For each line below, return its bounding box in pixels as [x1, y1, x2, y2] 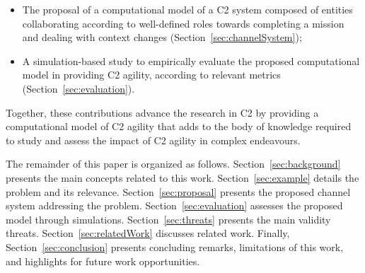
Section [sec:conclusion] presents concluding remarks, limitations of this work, [6, 239, 344, 254]
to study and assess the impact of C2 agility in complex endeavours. [6, 132, 301, 147]
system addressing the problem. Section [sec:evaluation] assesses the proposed [6, 198, 343, 213]
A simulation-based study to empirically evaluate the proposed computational [22, 53, 360, 68]
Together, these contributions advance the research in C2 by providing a [6, 105, 319, 120]
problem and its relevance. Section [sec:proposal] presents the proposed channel [6, 184, 351, 199]
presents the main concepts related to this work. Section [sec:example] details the [6, 170, 359, 185]
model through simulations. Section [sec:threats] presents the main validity [6, 211, 331, 226]
